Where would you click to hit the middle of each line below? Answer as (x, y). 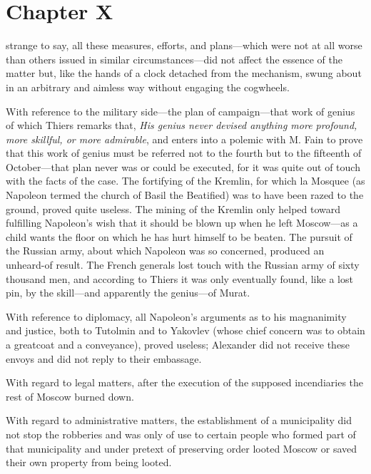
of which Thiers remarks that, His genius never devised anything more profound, (182, 125)
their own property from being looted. (89, 462)
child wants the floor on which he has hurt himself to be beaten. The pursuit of (179, 236)
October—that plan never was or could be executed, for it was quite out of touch (183, 166)
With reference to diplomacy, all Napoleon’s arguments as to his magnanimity (176, 316)
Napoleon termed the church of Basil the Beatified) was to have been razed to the (185, 195)
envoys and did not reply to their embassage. (104, 358)
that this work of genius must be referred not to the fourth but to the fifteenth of (184, 153)
